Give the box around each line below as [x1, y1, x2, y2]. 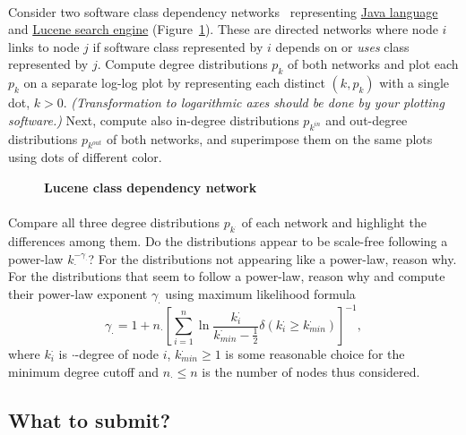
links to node [8, 37, 80, 55]
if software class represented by [92, 37, 263, 55]
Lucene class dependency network [44, 177, 257, 196]
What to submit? [8, 405, 171, 433]
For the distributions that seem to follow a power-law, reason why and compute [8, 267, 445, 286]
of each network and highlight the [241, 213, 427, 232]
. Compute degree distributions [97, 55, 268, 73]
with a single [379, 73, 450, 92]
